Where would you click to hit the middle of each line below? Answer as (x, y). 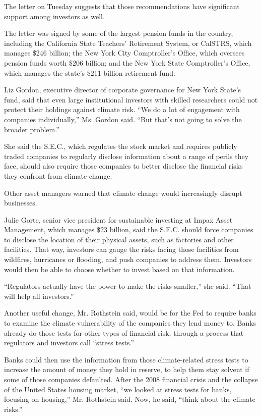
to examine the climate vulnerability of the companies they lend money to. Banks (130, 323)
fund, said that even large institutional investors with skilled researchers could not (131, 99)
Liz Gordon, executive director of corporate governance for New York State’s (123, 90)
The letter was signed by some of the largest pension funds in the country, (119, 33)
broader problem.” (32, 129)
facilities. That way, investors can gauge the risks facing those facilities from (121, 249)
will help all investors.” (39, 296)
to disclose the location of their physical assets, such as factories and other (119, 239)
